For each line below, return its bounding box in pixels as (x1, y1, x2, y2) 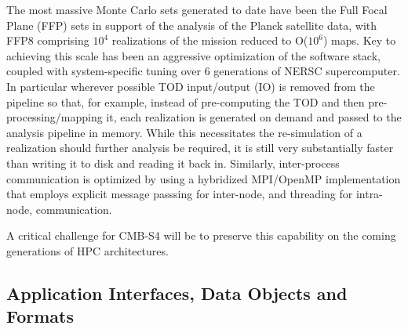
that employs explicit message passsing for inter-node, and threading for (6, 186, 353, 202)
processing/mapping (6, 109, 103, 125)
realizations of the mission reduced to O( (111, 32, 308, 49)
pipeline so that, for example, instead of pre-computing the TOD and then (6, 93, 365, 110)
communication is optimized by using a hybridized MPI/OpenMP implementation (6, 170, 401, 186)
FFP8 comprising (6, 32, 89, 49)
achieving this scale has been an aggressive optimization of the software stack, (6, 47, 381, 63)
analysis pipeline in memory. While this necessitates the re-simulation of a (6, 124, 362, 140)
